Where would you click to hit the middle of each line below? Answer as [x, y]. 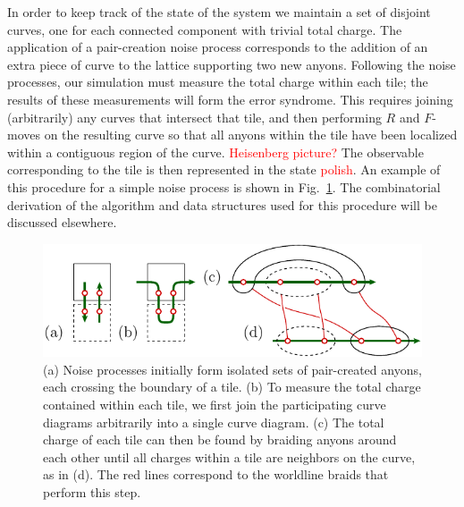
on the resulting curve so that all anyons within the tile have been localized [251, 135]
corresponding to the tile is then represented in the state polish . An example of [224, 169]
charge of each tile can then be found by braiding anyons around [220, 439]
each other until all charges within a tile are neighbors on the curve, [229, 456]
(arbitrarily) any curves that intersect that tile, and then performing [194, 117]
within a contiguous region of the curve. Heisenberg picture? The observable [215, 152]
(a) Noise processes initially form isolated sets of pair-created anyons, [232, 369]
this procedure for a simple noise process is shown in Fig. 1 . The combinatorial [224, 186]
